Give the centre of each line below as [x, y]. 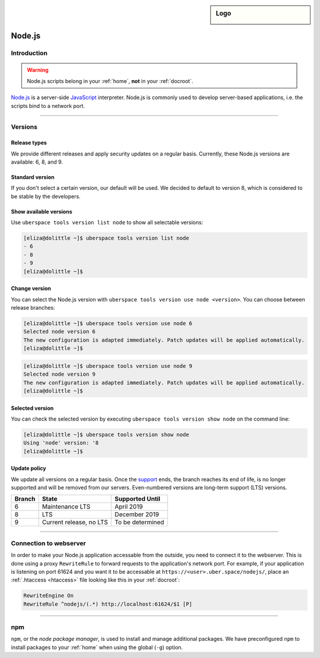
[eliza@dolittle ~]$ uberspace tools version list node [106, 238]
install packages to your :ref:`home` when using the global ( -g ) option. [97, 647]
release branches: [33, 308]
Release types [29, 143]
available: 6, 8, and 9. [37, 162]
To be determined [139, 522]
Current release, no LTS [75, 522]
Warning [38, 70]
